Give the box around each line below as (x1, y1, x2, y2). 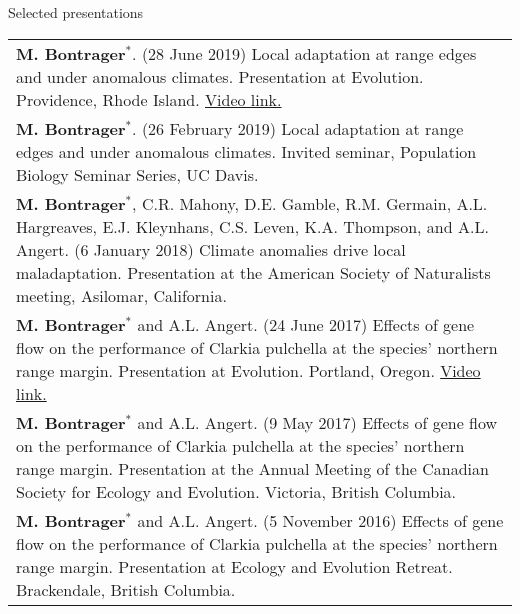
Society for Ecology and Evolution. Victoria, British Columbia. (16, 479, 457, 503)
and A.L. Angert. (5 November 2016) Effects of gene (137, 508, 504, 532)
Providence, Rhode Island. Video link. (16, 87, 282, 111)
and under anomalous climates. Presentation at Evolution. (16, 64, 424, 88)
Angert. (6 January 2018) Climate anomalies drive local (16, 237, 406, 261)
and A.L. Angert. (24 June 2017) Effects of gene (137, 312, 475, 336)
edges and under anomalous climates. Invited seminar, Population (16, 139, 477, 163)
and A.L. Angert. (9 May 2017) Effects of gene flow (137, 410, 498, 434)
